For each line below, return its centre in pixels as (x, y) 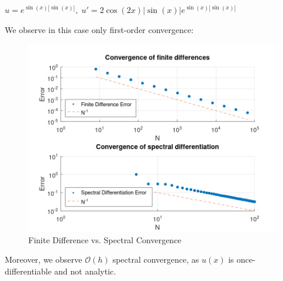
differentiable (28, 271)
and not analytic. (85, 271)
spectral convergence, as (156, 259)
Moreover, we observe (44, 259)
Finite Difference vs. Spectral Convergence (105, 239)
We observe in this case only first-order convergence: (99, 29)
